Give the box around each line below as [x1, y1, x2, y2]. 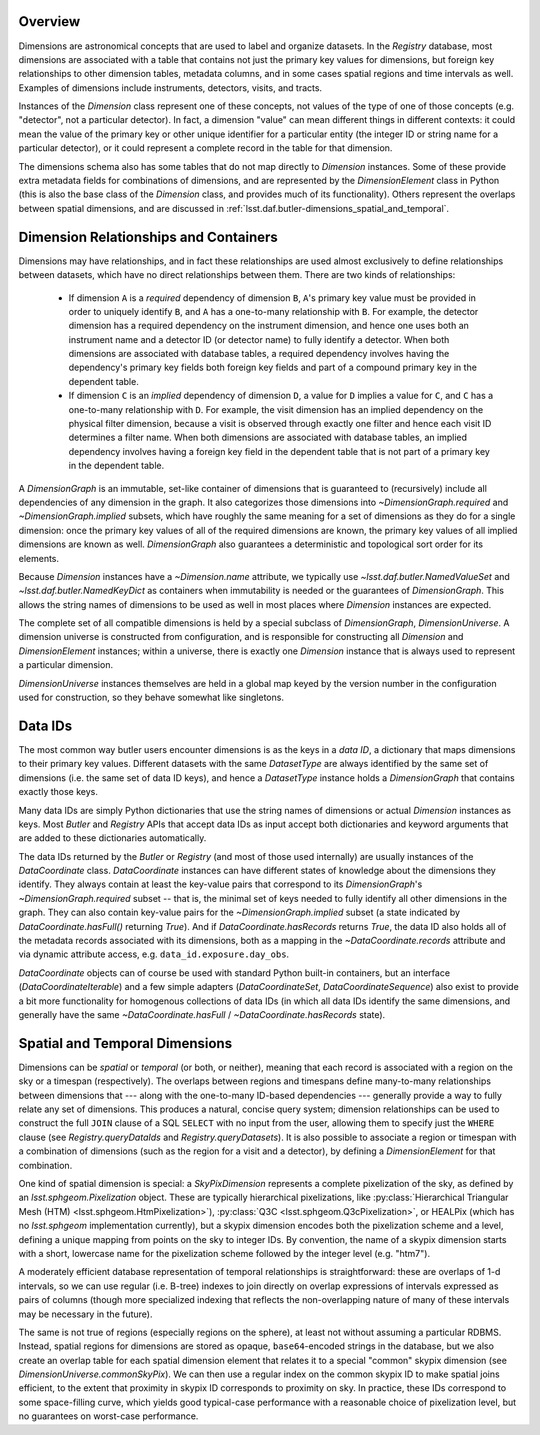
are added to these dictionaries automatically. [18, 832, 207, 844]
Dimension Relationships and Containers [18, 228, 279, 245]
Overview [18, 13, 81, 30]
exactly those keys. [18, 786, 99, 798]
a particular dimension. [18, 659, 114, 671]
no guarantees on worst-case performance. [18, 1410, 199, 1422]
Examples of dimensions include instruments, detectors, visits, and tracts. [18, 81, 323, 94]
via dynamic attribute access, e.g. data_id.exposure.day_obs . [18, 948, 290, 960]
